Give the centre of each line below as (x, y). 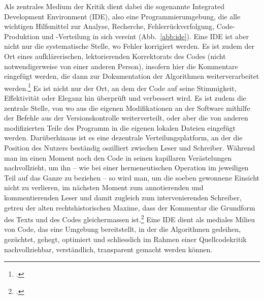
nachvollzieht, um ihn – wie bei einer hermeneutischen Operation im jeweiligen (126, 168)
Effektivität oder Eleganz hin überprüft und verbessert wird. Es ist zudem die (125, 98)
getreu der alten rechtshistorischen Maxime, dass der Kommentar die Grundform (130, 207)
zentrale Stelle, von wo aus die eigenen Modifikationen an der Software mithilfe (127, 108)
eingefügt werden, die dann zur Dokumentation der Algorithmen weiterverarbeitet (132, 76)
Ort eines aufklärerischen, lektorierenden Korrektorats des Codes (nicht (115, 56)
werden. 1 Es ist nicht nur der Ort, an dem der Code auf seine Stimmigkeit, (120, 87)
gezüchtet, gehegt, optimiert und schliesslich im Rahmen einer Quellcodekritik (125, 239)
